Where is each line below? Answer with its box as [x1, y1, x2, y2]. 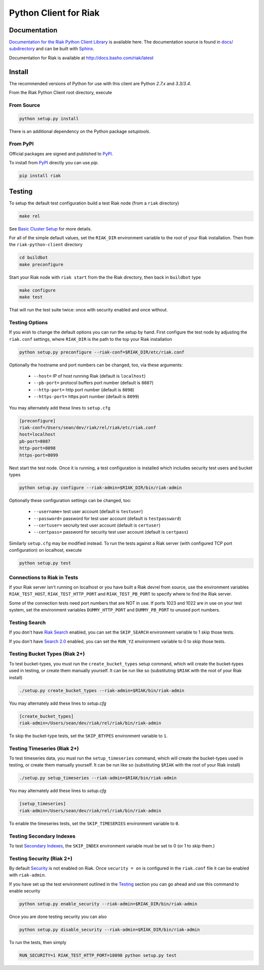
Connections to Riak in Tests [9, 574, 78, 581]
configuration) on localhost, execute [9, 547, 82, 553]
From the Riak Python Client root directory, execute [9, 90, 112, 96]
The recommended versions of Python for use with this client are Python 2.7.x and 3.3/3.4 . [9, 80, 192, 86]
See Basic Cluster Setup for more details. [9, 226, 92, 231]
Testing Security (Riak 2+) [9, 855, 73, 862]
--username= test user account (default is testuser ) [33, 509, 143, 514]
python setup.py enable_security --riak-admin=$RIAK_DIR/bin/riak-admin [19, 901, 198, 907]
